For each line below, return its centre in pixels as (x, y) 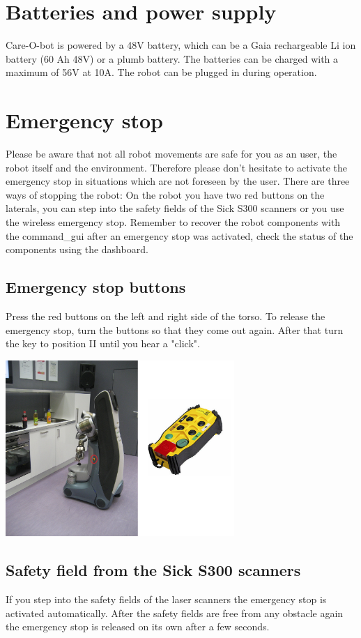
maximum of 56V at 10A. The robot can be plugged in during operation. (161, 72)
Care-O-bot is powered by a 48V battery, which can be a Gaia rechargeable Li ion (181, 45)
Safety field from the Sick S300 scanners (153, 570)
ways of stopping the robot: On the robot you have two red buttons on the (165, 194)
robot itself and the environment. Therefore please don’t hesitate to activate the (176, 167)
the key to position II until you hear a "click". (103, 343)
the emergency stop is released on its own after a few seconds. (138, 626)
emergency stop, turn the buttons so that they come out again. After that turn (175, 329)
